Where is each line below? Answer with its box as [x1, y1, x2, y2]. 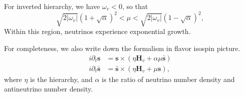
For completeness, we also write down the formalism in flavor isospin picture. [4, 43, 240, 53]
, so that [122, 1, 148, 11]
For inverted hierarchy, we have [4, 1, 100, 11]
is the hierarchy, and [30, 73, 93, 84]
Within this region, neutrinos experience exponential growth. [4, 26, 191, 36]
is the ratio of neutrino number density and [102, 73, 235, 84]
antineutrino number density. [4, 83, 93, 94]
